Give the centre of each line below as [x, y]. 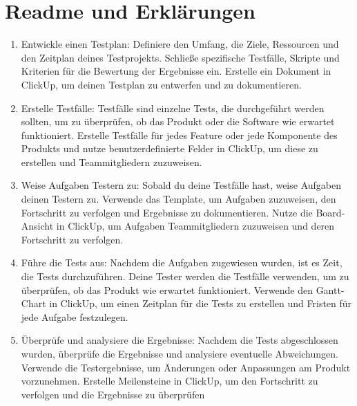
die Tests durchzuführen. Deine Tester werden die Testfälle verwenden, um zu [185, 276]
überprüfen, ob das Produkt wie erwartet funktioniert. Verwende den [167, 289]
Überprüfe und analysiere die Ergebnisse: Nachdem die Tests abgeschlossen [180, 340]
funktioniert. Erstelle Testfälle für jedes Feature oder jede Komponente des [179, 135]
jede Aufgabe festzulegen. [75, 316]
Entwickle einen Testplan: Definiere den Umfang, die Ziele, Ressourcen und [180, 44]
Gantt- [330, 289]
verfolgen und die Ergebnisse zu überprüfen [113, 394]
